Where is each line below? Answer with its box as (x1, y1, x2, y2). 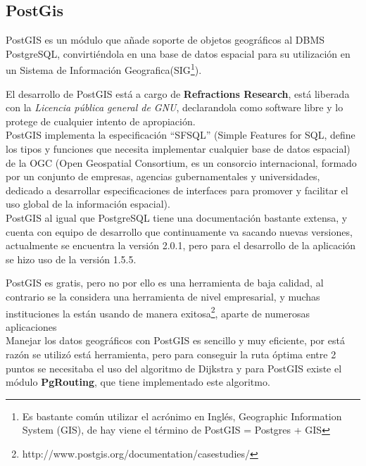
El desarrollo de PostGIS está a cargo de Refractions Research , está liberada (6, 86, 350, 101)
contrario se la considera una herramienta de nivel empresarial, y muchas (6, 289, 320, 303)
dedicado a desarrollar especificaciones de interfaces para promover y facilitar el (6, 182, 348, 197)
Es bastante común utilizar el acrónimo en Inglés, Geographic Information (22, 408, 342, 423)
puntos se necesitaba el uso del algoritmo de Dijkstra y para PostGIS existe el (6, 360, 342, 375)
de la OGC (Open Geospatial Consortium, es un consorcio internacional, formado (6, 155, 357, 170)
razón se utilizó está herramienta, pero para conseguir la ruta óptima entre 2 (6, 346, 336, 361)
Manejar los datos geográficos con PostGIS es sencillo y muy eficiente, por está (6, 333, 345, 348)
